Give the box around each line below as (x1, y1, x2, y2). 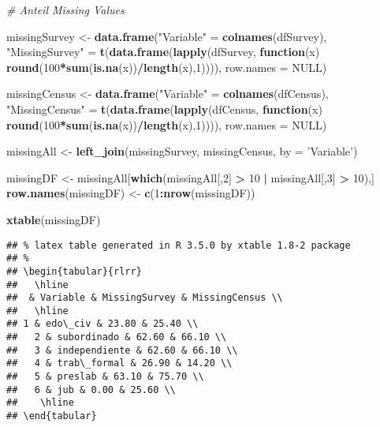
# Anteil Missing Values (6, 2, 125, 17)
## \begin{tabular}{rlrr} (6, 265, 142, 277)
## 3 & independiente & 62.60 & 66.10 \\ (6, 344, 238, 356)
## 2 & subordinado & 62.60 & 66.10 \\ (6, 331, 227, 343)
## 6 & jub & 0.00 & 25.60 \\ (6, 384, 176, 395)
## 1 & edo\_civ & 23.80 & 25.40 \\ (6, 318, 199, 330)
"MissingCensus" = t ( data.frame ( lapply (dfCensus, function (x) (6, 100, 322, 117)
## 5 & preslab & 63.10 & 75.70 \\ (6, 371, 204, 383)
